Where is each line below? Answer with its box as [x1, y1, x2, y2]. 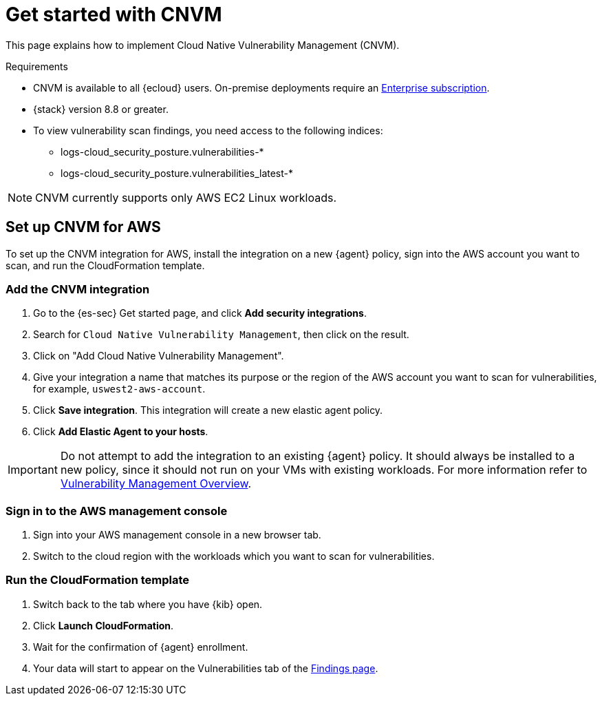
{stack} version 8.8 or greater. [33, 103, 169, 115]
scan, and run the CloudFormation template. [6, 259, 205, 271]
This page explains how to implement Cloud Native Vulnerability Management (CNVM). [6, 39, 400, 51]
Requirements [6, 60, 68, 72]
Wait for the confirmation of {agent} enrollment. [33, 640, 248, 653]
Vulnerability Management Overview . [60, 477, 252, 491]
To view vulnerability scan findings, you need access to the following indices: [33, 124, 383, 136]
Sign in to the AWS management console [6, 503, 228, 518]
